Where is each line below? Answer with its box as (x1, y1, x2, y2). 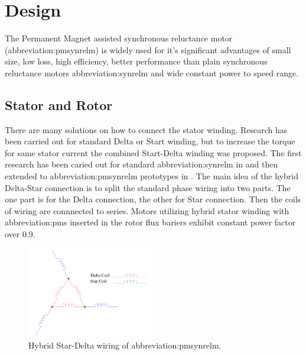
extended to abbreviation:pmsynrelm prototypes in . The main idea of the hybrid (5, 170, 298, 182)
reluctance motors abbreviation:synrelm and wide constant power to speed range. (5, 66, 299, 79)
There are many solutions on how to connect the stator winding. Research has (5, 123, 288, 135)
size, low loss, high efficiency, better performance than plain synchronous (5, 55, 268, 67)
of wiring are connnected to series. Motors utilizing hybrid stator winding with (5, 204, 289, 217)
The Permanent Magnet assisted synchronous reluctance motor (5, 32, 233, 44)
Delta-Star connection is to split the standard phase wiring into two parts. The (5, 181, 291, 193)
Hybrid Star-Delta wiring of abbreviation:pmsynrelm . (28, 339, 222, 351)
